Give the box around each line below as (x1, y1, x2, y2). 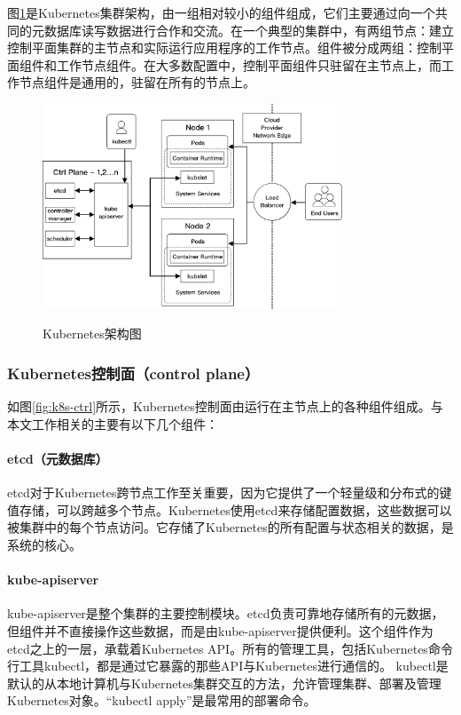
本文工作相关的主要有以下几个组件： (7, 414, 218, 433)
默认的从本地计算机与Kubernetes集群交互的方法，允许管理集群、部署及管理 (7, 673, 441, 692)
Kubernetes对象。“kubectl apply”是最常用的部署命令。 (7, 691, 316, 710)
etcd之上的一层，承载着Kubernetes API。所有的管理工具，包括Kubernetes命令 (7, 639, 453, 657)
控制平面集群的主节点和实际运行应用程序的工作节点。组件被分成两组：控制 (7, 38, 441, 57)
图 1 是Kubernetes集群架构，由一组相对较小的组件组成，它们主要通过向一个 (7, 4, 435, 21)
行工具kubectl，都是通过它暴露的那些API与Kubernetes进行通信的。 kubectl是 (7, 656, 449, 675)
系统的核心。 (7, 536, 82, 553)
